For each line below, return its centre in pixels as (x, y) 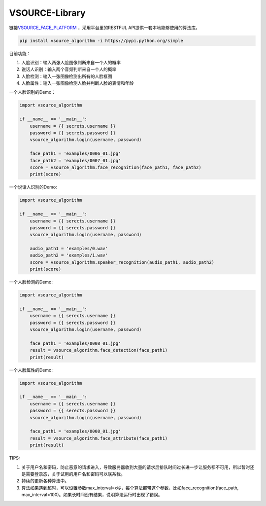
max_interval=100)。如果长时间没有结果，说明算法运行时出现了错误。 (92, 495)
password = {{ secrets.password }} (73, 133)
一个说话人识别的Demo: (33, 187)
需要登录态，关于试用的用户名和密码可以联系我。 (75, 474)
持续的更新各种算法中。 (45, 481)
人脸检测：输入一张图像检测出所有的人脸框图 (67, 76)
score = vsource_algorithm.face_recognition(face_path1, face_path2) (116, 167)
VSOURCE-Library (47, 13)
